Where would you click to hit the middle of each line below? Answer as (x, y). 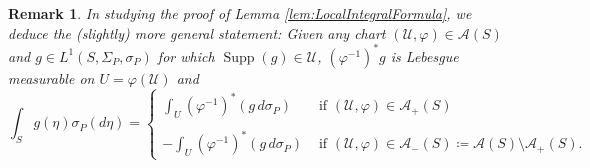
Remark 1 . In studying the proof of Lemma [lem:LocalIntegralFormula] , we (240, 13)
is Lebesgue (424, 55)
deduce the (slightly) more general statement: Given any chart (197, 32)
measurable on (51, 77)
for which (186, 55)
